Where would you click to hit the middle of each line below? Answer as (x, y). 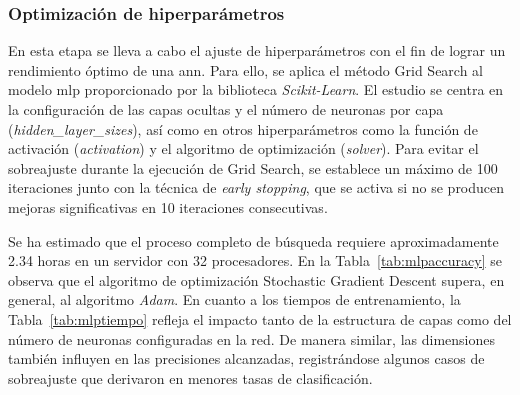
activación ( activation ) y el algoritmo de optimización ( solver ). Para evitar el (243, 148)
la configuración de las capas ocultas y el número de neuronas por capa (226, 109)
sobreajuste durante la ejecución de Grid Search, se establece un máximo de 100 (253, 167)
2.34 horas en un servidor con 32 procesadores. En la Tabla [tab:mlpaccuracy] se (255, 260)
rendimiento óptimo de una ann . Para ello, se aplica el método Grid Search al (245, 69)
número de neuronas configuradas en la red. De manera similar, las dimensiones (251, 338)
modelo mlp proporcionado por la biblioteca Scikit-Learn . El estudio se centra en (256, 89)
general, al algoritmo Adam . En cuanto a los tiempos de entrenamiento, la (234, 299)
